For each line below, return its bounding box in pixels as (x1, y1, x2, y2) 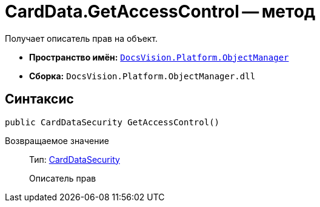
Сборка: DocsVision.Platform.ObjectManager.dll (29, 70, 256, 81)
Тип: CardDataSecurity (29, 154, 120, 165)
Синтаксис (5, 91, 74, 107)
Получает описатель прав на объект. (5, 33, 158, 44)
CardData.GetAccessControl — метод (5, 1, 316, 22)
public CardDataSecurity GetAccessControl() (5, 117, 220, 127)
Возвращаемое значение (5, 135, 109, 146)
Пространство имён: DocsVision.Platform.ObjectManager (29, 51, 289, 62)
